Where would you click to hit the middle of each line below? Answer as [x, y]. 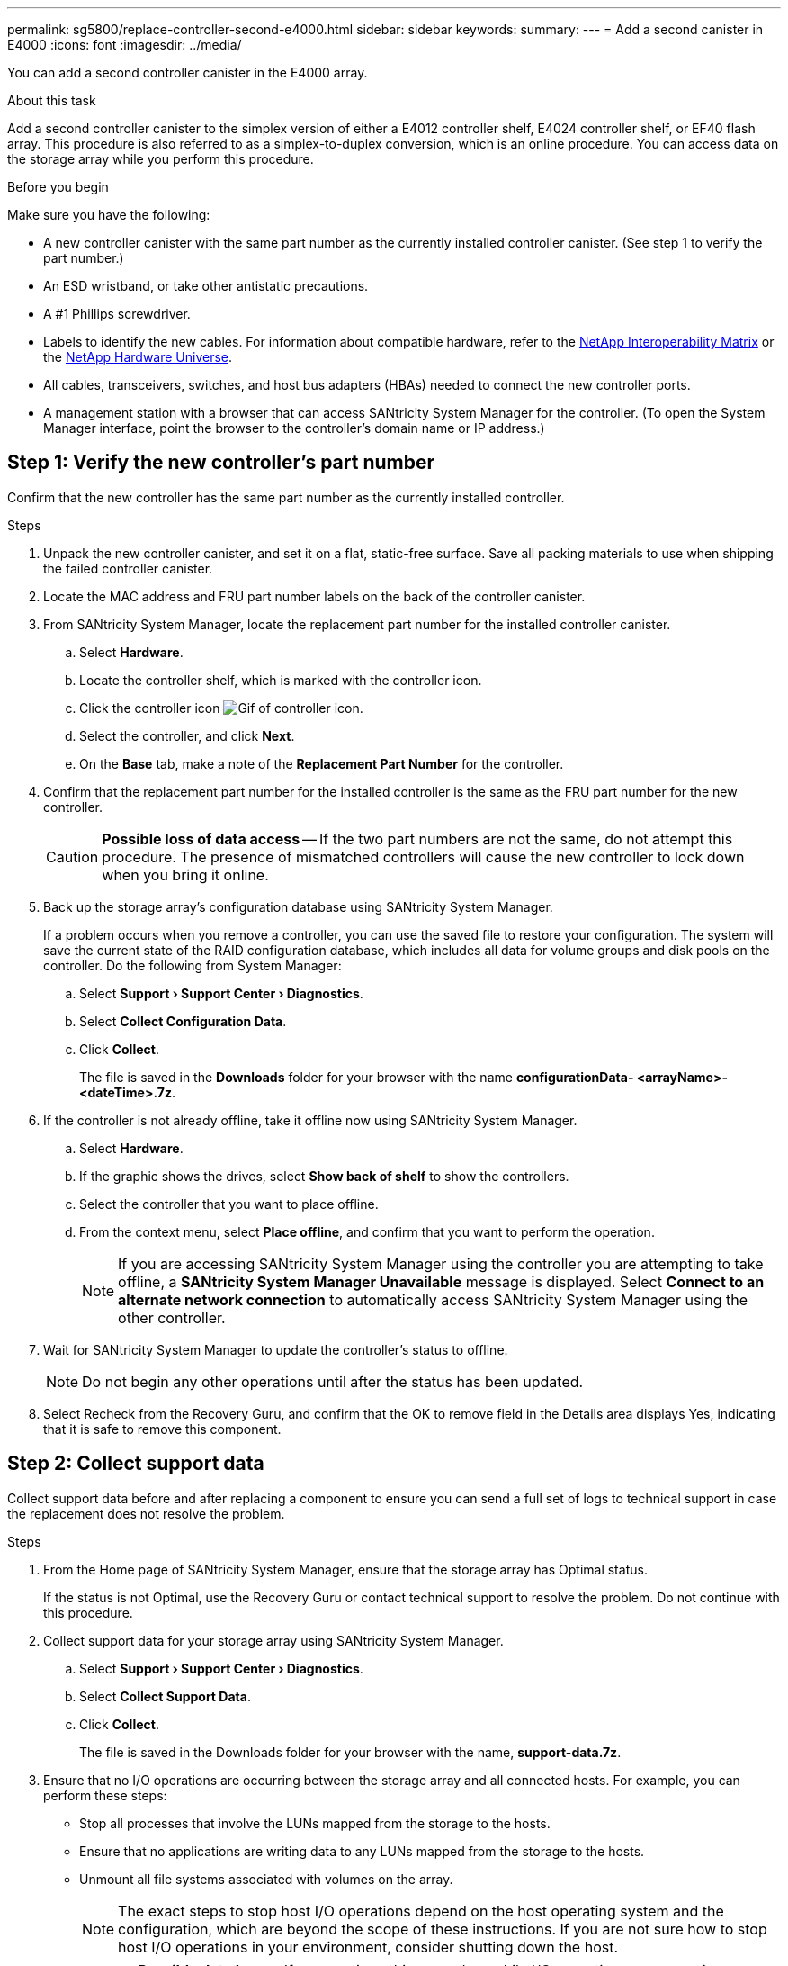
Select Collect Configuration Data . [183, 1021]
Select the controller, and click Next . [187, 735]
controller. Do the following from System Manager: [193, 965]
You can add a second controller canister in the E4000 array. [188, 72]
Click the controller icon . [221, 708]
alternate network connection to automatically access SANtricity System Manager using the [433, 1299]
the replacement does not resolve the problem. [146, 1513]
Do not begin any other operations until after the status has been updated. [333, 1381]
